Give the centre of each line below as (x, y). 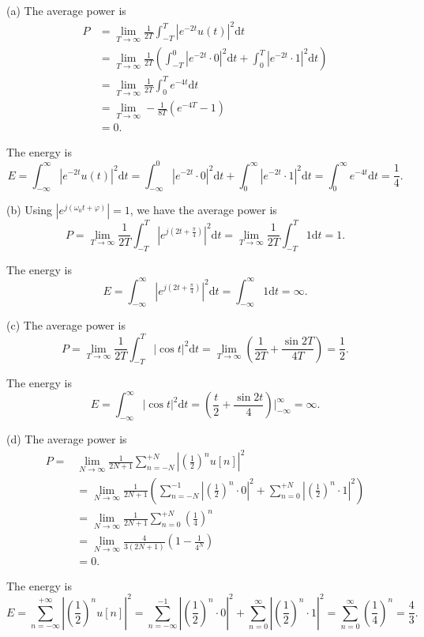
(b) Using (30, 210)
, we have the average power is (203, 210)
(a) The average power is (66, 10)
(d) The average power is (67, 439)
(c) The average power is (66, 325)
